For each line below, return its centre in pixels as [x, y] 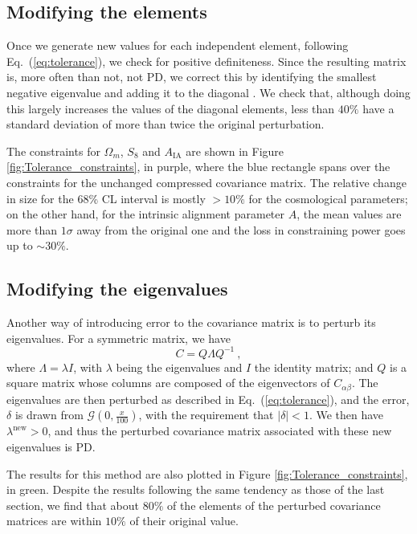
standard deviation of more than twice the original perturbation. [166, 124]
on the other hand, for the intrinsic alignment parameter [146, 214]
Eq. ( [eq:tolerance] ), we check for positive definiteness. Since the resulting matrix [206, 61]
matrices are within [54, 521]
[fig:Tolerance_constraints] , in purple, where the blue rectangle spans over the [198, 167]
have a [378, 108]
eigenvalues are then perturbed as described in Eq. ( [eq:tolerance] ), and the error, [208, 399]
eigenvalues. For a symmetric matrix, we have [119, 338]
